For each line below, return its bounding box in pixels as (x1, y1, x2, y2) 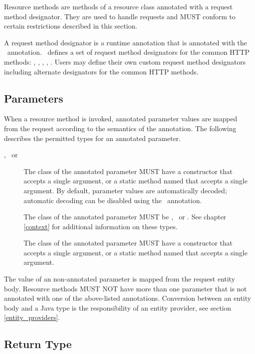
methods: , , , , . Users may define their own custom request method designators (4, 56, 246, 67)
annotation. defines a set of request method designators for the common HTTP (7, 47, 250, 57)
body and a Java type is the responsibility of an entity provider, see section (4, 302, 231, 313)
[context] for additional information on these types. (24, 221, 178, 231)
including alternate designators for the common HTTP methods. (4, 66, 199, 76)
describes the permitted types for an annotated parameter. (4, 133, 181, 143)
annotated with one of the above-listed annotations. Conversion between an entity (4, 293, 251, 303)
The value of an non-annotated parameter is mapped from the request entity (4, 274, 235, 284)
